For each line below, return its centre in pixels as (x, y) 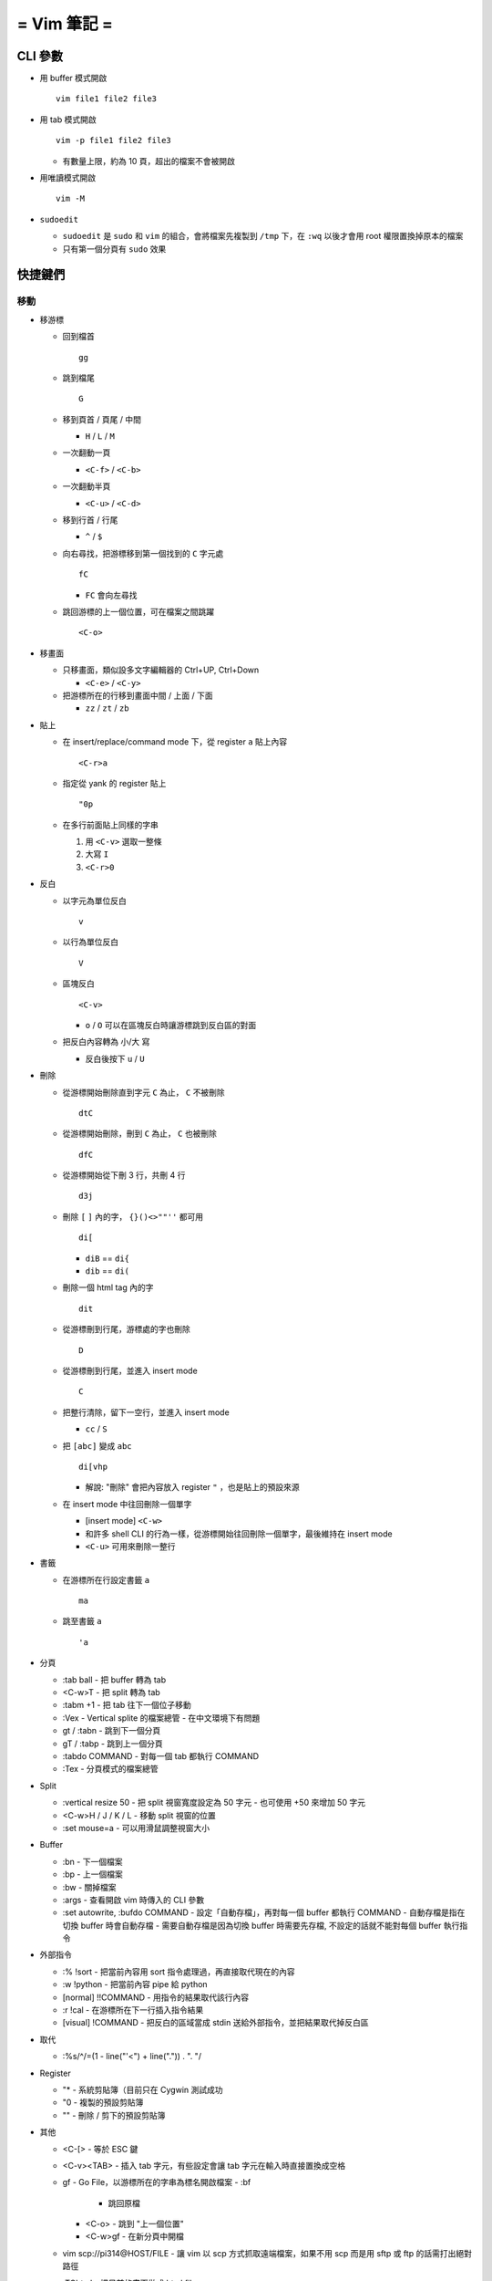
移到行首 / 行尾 (90, 520)
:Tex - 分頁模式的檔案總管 (110, 1769)
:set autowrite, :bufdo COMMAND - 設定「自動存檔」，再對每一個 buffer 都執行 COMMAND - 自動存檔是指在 (264, 1912)
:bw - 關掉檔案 (90, 1887)
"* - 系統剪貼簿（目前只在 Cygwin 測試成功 (143, 2089)
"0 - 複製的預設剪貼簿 (103, 2102)
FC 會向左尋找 (111, 595)
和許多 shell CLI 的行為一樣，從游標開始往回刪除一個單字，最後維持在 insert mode (239, 1534)
